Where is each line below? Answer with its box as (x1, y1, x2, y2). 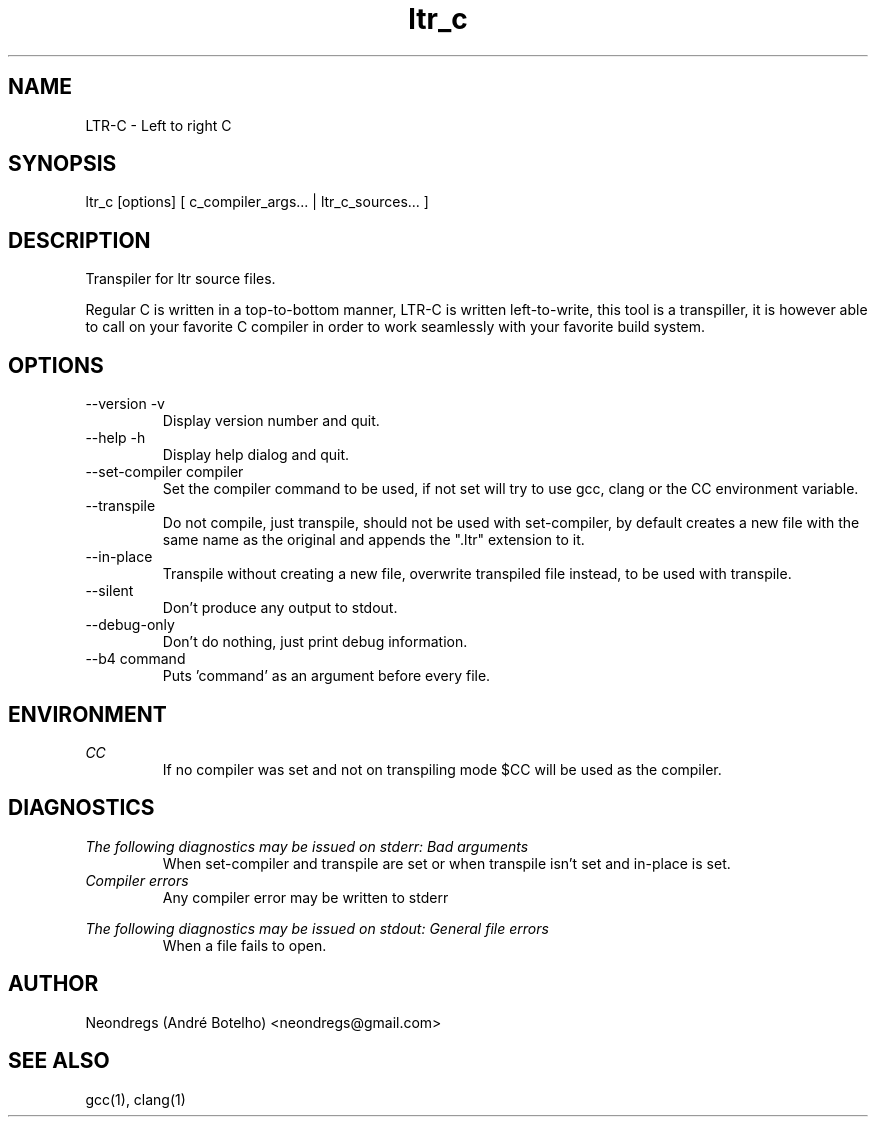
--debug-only (85, 616, 175, 634)
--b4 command (85, 650, 186, 668)
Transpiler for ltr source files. (85, 270, 276, 288)
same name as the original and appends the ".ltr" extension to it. (162, 531, 585, 549)
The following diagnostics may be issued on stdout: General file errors (85, 919, 549, 937)
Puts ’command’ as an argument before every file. (162, 667, 491, 685)
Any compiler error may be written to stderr (162, 888, 449, 906)
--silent (85, 582, 134, 600)
